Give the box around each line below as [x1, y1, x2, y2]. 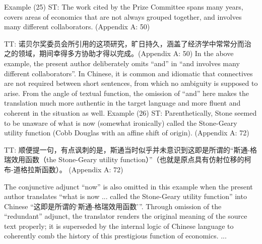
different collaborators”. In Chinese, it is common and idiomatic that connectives [4, 68, 253, 78]
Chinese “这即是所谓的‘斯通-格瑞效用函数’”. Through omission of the [4, 201, 222, 211]
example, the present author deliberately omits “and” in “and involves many [4, 58, 240, 68]
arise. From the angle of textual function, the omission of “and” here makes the [4, 87, 249, 98]
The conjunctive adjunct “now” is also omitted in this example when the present [4, 181, 253, 191]
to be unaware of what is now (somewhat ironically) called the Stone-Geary [4, 117, 237, 128]
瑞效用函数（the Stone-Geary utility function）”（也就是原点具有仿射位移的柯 [4, 154, 251, 165]
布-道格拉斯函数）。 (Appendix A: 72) [4, 164, 123, 174]
